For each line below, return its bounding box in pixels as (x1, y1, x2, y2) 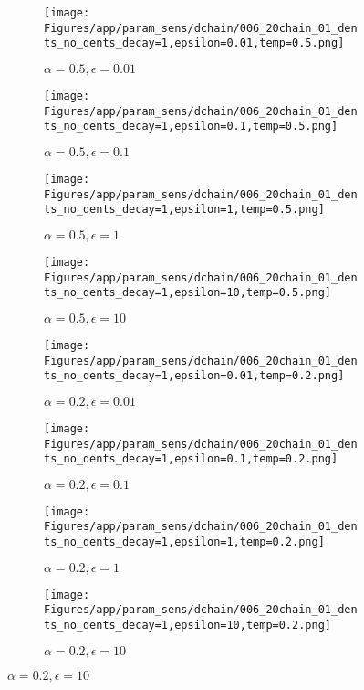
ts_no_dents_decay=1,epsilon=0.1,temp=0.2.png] (44, 452, 338, 466)
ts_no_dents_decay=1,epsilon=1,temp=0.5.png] (44, 203, 325, 217)
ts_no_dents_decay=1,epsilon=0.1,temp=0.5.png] (44, 120, 338, 133)
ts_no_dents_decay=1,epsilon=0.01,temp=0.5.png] (44, 37, 345, 50)
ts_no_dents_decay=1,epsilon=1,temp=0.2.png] (44, 536, 325, 549)
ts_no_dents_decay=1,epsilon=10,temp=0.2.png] (44, 619, 331, 632)
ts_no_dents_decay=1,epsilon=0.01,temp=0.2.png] (44, 369, 345, 383)
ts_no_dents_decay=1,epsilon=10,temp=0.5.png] (44, 286, 331, 300)
